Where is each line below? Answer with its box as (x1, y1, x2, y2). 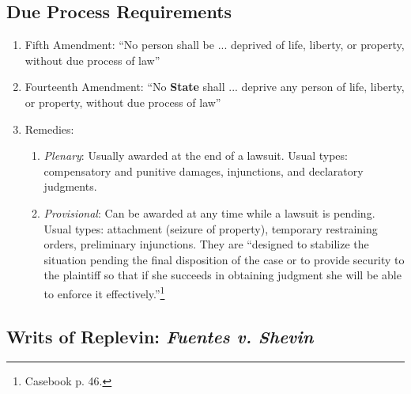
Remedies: (25, 120, 74, 137)
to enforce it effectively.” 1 (43, 282, 165, 301)
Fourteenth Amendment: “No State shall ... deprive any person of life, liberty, (25, 78, 405, 95)
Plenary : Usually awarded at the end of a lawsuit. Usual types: (43, 147, 348, 164)
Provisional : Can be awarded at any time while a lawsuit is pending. (43, 204, 375, 221)
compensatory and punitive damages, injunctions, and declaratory (43, 162, 364, 179)
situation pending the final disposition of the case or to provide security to (43, 251, 405, 267)
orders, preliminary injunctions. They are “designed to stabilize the (43, 236, 369, 252)
